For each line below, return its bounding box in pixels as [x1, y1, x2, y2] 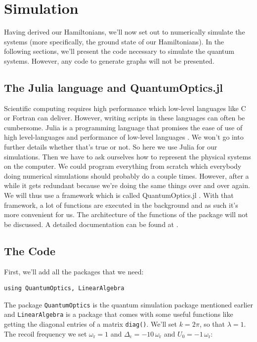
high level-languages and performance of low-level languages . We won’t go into [4, 132, 244, 142]
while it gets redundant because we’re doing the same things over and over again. [4, 180, 250, 190]
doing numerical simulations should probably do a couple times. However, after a [4, 170, 249, 181]
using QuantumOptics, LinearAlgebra [4, 285, 125, 292]
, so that [199, 319, 225, 329]
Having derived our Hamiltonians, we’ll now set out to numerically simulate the [4, 27, 245, 37]
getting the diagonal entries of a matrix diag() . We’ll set [4, 319, 177, 329]
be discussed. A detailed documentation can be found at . [4, 219, 178, 229]
